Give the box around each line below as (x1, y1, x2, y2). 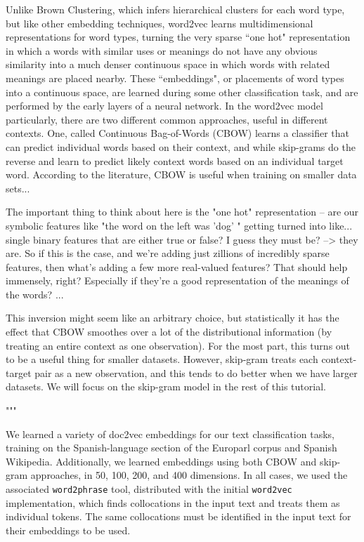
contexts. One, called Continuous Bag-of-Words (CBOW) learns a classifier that (6, 126, 350, 140)
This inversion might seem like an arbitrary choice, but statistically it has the (6, 310, 339, 325)
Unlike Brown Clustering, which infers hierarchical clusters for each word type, (6, 2, 345, 16)
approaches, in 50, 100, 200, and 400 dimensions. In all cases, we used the (30, 468, 348, 482)
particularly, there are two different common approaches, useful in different (6, 112, 328, 126)
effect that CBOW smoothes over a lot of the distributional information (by (6, 324, 332, 339)
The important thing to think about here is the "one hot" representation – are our (6, 204, 359, 219)
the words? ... (6, 286, 64, 301)
